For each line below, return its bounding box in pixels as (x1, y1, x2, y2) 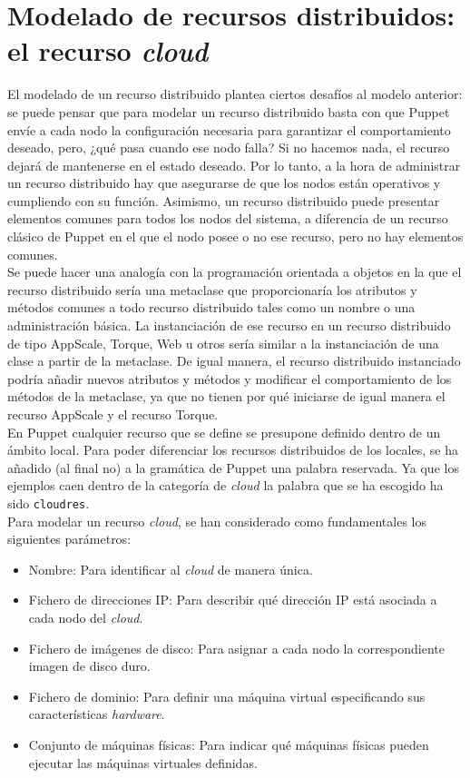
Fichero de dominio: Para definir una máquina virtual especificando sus (28, 686, 426, 705)
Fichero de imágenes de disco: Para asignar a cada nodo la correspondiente (28, 638, 446, 657)
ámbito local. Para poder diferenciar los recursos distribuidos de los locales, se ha (7, 440, 458, 459)
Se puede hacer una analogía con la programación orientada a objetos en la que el (7, 262, 462, 281)
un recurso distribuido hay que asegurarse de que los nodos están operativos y (7, 173, 441, 192)
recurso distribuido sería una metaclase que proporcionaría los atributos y (7, 280, 417, 299)
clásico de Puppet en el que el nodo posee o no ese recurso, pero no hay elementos (7, 227, 464, 246)
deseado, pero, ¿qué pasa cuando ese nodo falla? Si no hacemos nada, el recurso (7, 138, 450, 157)
